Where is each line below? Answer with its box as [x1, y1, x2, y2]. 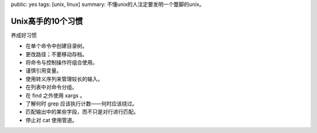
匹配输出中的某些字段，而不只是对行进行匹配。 [25, 108, 139, 115]
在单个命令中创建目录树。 [25, 42, 87, 49]
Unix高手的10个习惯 [11, 16, 83, 26]
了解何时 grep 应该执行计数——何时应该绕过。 [25, 100, 138, 107]
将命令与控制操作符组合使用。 [25, 59, 98, 66]
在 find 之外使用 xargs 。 [25, 92, 85, 99]
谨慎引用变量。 [25, 67, 62, 74]
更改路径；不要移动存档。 [25, 51, 87, 58]
